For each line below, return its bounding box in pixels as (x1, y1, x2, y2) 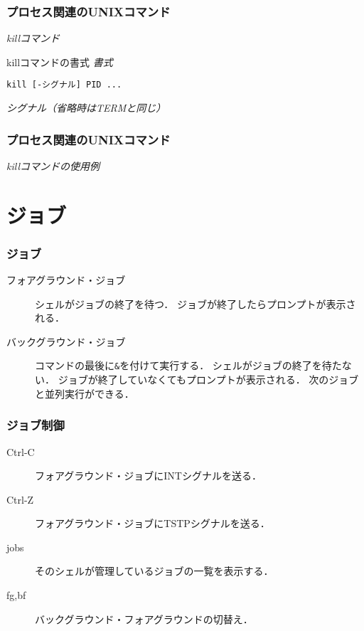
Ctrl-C (6, 444, 35, 459)
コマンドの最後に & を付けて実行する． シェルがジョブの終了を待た (35, 358, 342, 373)
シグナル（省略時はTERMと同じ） (6, 100, 166, 115)
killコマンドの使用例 (6, 158, 100, 173)
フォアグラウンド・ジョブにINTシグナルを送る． (35, 468, 262, 483)
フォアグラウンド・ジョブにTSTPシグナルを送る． (35, 516, 270, 531)
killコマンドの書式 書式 (6, 54, 113, 69)
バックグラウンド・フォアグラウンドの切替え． (35, 611, 253, 626)
